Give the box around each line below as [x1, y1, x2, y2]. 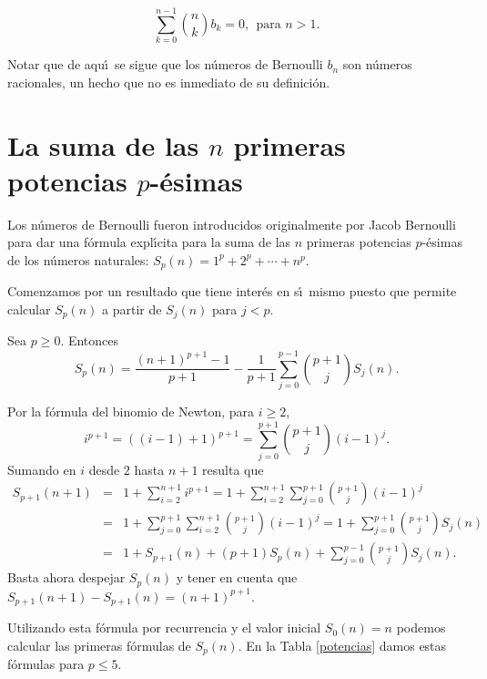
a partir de [102, 299, 162, 318]
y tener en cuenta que [176, 568, 298, 587]
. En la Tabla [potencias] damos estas [238, 635, 447, 654]
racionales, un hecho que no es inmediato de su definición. [7, 72, 330, 91]
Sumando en [7, 459, 76, 478]
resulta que [202, 459, 264, 478]
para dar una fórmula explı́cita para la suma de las [7, 232, 291, 252]
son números [342, 55, 412, 74]
